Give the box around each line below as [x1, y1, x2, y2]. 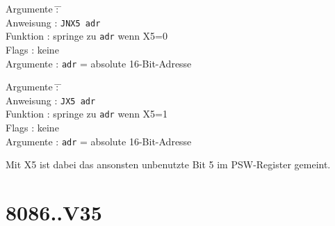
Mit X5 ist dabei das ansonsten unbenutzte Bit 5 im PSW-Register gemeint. [6, 157, 331, 172]
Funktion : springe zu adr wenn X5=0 [6, 29, 167, 43]
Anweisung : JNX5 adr [6, 15, 101, 29]
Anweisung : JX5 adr [6, 92, 96, 107]
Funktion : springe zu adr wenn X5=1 [6, 106, 167, 121]
